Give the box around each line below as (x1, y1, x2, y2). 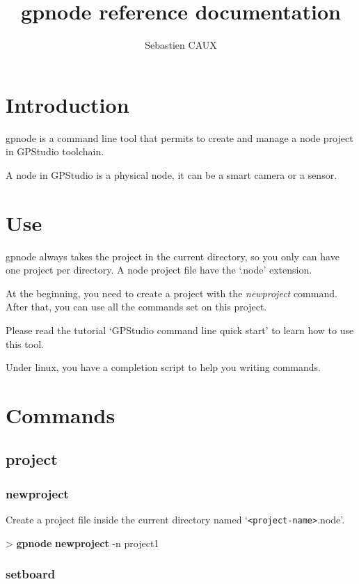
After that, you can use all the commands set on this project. (6, 299, 267, 314)
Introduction (6, 90, 129, 118)
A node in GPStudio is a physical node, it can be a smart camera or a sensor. (6, 167, 337, 182)
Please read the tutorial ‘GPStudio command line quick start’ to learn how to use (6, 322, 354, 337)
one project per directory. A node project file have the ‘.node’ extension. (6, 262, 312, 277)
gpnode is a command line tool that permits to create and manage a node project (6, 130, 353, 145)
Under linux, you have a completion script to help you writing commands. (6, 360, 321, 374)
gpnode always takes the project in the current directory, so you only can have (6, 248, 340, 263)
